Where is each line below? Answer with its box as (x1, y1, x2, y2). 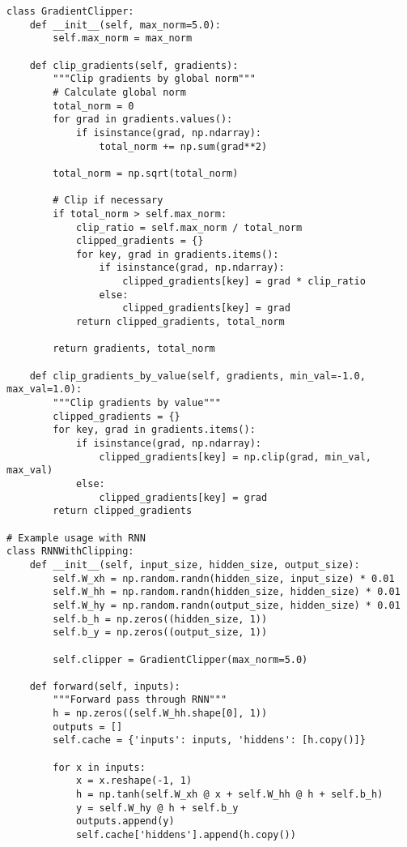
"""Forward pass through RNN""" (53, 694, 227, 706)
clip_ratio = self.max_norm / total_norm (75, 221, 303, 233)
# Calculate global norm (53, 86, 186, 98)
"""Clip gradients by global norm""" (53, 73, 256, 85)
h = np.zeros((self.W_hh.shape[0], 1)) (53, 708, 268, 720)
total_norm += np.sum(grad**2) (99, 140, 268, 152)
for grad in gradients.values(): (53, 113, 233, 126)
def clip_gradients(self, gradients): (29, 59, 239, 71)
